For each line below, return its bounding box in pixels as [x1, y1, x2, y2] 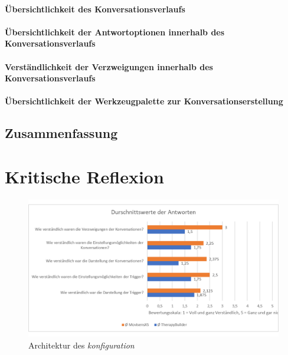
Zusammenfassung [5, 124, 118, 142]
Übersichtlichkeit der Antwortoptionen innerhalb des [5, 25, 225, 38]
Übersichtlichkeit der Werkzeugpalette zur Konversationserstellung [5, 95, 283, 107]
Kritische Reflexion [5, 164, 164, 188]
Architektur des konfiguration [28, 338, 135, 351]
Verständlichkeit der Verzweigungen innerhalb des [5, 60, 213, 73]
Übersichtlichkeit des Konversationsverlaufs [5, 2, 185, 15]
